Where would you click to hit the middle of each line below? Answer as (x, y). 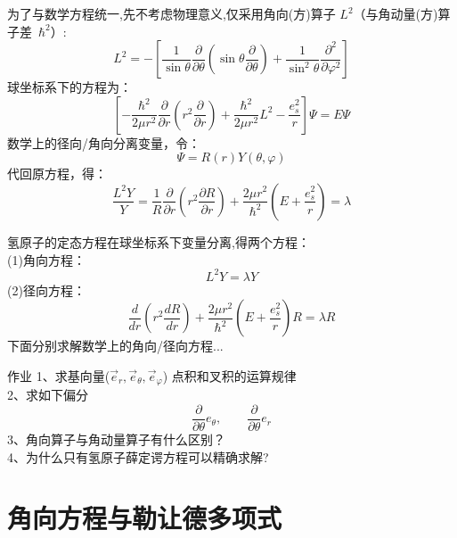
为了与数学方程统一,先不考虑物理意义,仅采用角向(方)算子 (171, 13)
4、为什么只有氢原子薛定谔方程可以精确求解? (138, 456)
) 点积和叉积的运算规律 (229, 375)
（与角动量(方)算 (402, 13)
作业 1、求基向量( (59, 375)
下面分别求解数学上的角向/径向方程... (115, 346)
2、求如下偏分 (48, 395)
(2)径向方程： (46, 290)
